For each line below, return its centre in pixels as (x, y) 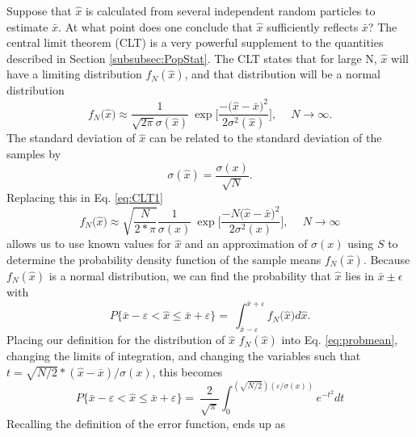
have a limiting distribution (74, 74)
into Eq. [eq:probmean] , (340, 340)
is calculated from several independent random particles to (230, 11)
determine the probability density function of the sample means (164, 259)
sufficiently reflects (313, 26)
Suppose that (39, 11)
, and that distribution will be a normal (282, 74)
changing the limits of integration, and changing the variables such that (184, 356)
